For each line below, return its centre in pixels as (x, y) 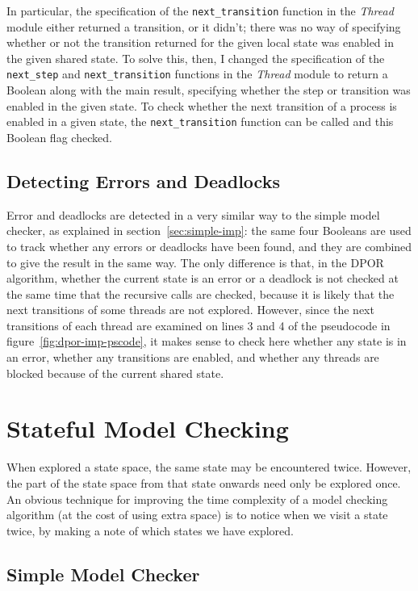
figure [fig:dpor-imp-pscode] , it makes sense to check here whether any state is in (207, 341)
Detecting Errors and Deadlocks (143, 180)
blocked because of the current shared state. (115, 373)
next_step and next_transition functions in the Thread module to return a (197, 74)
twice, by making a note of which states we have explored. (150, 530)
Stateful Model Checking (148, 428)
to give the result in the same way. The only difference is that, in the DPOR (195, 262)
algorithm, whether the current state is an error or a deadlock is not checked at (203, 278)
